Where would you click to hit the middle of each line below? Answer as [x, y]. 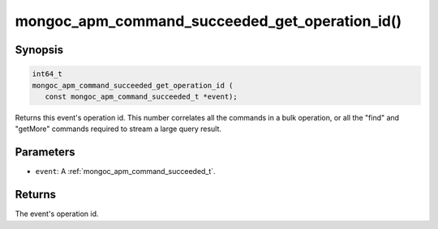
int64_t [47, 74]
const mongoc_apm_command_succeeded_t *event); [142, 96]
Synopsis [39, 50]
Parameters [45, 153]
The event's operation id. [57, 214]
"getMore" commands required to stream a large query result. [118, 129]
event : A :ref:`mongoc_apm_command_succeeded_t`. [125, 172]
